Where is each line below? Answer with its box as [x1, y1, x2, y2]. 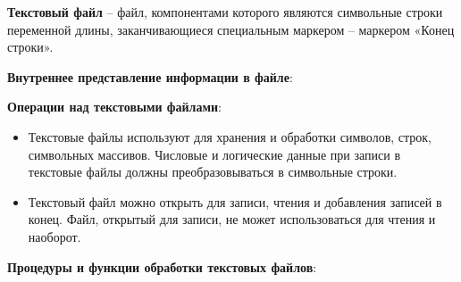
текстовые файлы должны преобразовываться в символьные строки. [28, 162, 398, 181]
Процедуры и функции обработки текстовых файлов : [7, 257, 317, 276]
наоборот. [28, 227, 81, 245]
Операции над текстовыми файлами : [7, 97, 222, 116]
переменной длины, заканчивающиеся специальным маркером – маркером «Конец [7, 20, 455, 38]
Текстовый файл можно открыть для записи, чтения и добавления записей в [28, 192, 442, 211]
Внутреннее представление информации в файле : [7, 67, 293, 86]
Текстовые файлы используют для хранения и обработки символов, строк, [28, 127, 432, 145]
